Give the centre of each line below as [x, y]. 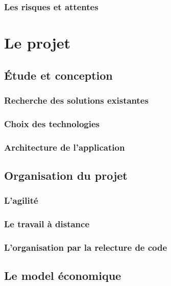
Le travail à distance [47, 224]
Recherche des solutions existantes [76, 100]
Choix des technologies [52, 123]
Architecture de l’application [65, 147]
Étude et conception [58, 75]
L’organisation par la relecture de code [86, 247]
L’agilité [21, 200]
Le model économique [63, 276]
